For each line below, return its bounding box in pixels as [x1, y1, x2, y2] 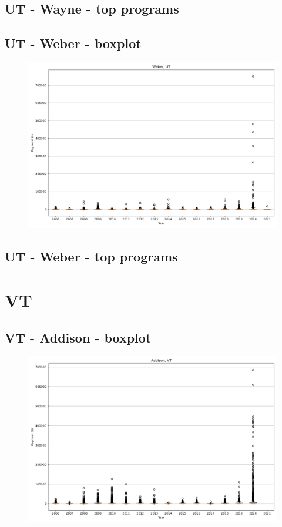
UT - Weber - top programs [5, 247, 178, 266]
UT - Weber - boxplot [5, 34, 142, 52]
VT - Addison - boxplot [5, 328, 152, 346]
